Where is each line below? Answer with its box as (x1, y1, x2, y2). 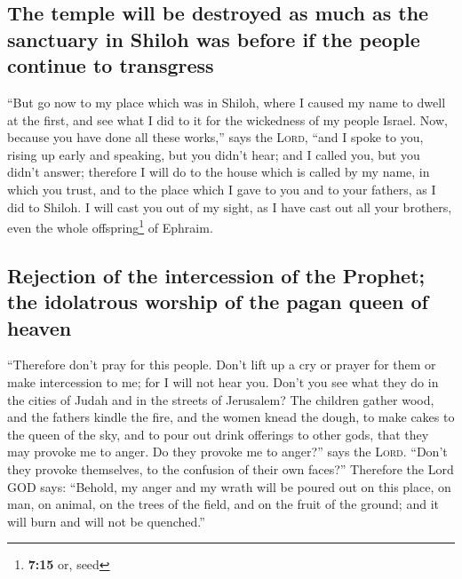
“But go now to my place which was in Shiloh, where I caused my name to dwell (7, 92, 446, 111)
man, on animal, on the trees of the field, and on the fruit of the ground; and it (7, 495, 439, 513)
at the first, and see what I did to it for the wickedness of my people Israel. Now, (7, 110, 448, 129)
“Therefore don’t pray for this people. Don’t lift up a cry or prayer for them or (7, 355, 436, 374)
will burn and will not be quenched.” (7, 512, 205, 530)
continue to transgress (7, 52, 214, 79)
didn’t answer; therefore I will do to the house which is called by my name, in (7, 163, 430, 181)
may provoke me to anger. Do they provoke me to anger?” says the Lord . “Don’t (7, 442, 448, 461)
